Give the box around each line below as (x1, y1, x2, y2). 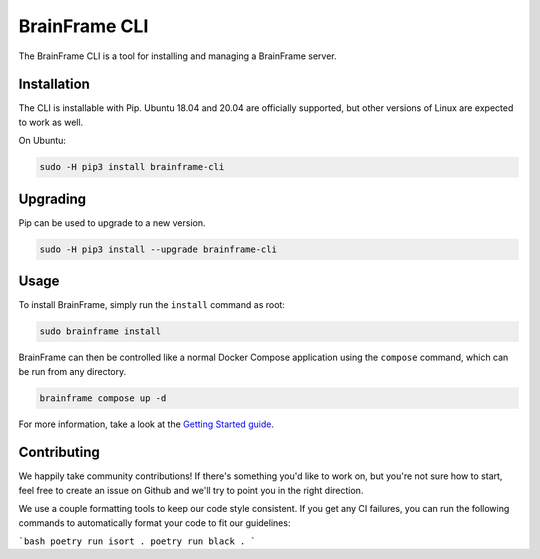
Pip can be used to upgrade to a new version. (18, 216, 206, 229)
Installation (18, 76, 90, 93)
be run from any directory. (18, 365, 127, 377)
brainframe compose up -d (39, 392, 167, 404)
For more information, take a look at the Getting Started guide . (18, 418, 275, 430)
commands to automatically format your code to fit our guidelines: (18, 516, 291, 529)
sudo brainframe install (39, 326, 162, 337)
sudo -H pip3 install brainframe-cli (39, 161, 225, 173)
